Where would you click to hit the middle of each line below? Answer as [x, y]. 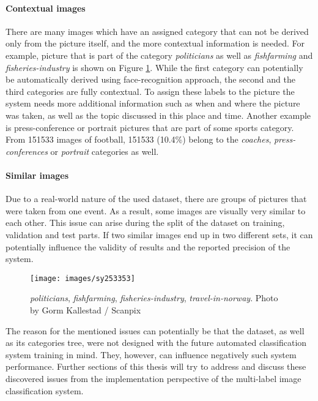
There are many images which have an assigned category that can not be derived [157, 31]
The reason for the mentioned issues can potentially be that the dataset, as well [155, 330]
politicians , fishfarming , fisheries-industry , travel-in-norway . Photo [154, 298]
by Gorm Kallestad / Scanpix [86, 309]
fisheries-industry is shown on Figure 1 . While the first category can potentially [154, 67]
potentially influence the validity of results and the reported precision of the [148, 246]
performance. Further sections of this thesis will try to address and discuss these [156, 366]
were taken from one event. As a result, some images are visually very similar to [156, 210]
